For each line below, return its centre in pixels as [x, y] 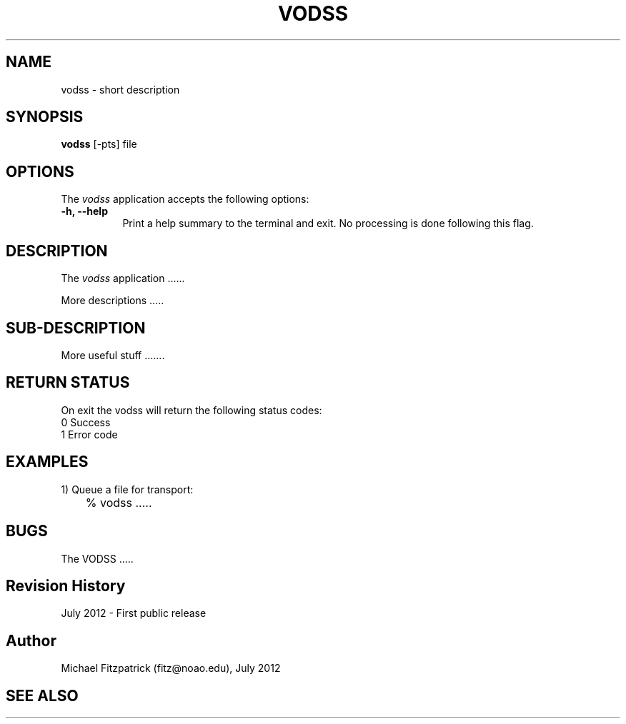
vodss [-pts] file [99, 144]
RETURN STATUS [68, 383]
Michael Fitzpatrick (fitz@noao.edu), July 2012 [171, 668]
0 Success [86, 422]
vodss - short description [120, 89]
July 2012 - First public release [134, 613]
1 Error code [89, 434]
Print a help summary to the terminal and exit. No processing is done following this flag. [328, 223]
